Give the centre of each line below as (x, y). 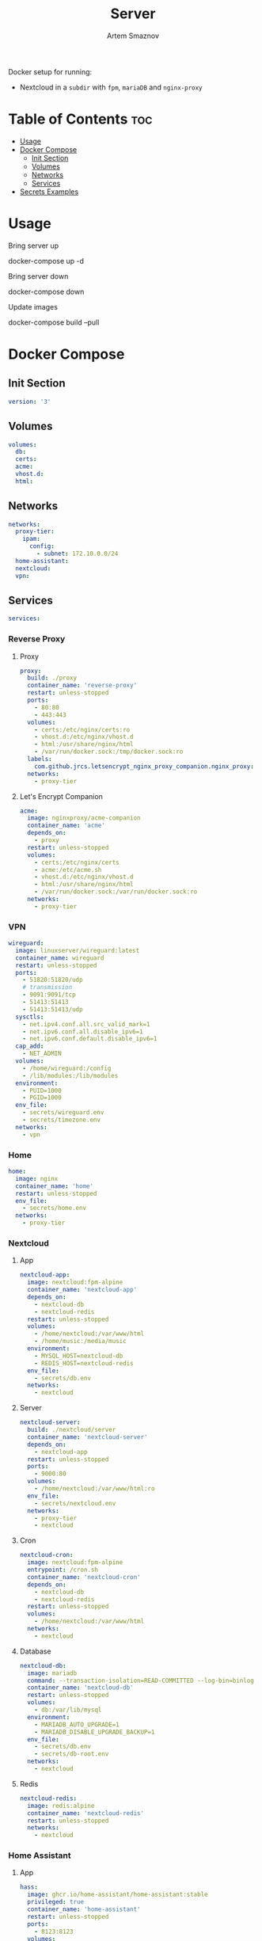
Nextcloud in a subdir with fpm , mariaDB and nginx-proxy (111, 87)
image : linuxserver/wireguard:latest (78, 950)
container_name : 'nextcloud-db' (80, 1688)
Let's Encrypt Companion (61, 796)
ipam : (32, 539)
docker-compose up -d (46, 261)
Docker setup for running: (50, 71)
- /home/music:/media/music (80, 1342)
